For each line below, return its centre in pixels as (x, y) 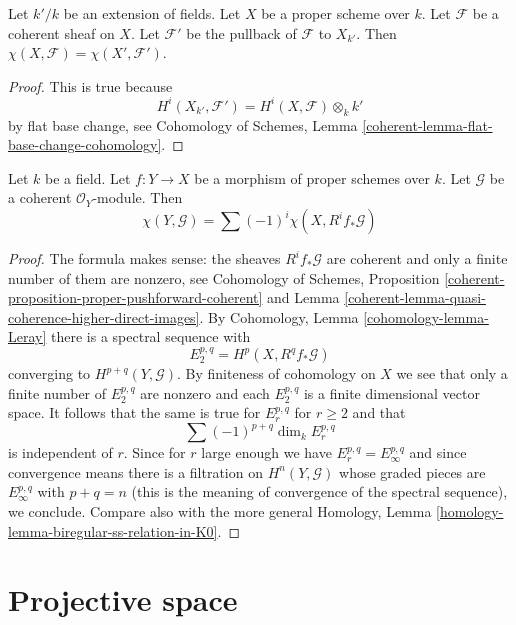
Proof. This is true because (90, 85)
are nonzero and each (205, 392)
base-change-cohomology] (85, 144)
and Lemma (303, 297)
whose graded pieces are (412, 471)
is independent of (60, 452)
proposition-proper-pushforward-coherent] (135, 297)
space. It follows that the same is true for (134, 412)
